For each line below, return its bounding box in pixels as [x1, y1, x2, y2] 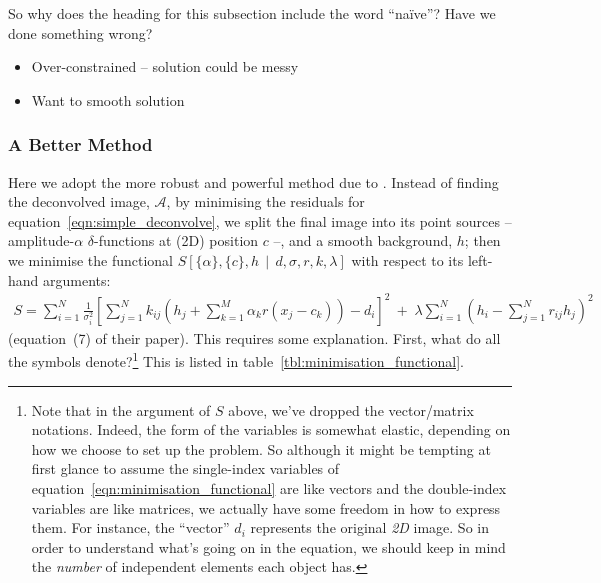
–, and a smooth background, [273, 230, 453, 251]
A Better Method [8, 132, 153, 157]
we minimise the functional [8, 249, 173, 270]
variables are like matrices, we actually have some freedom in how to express [31, 497, 501, 518]
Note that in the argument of [31, 399, 211, 420]
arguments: [43, 269, 111, 290]
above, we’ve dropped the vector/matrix [228, 399, 474, 420]
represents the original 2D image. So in [250, 517, 489, 538]
